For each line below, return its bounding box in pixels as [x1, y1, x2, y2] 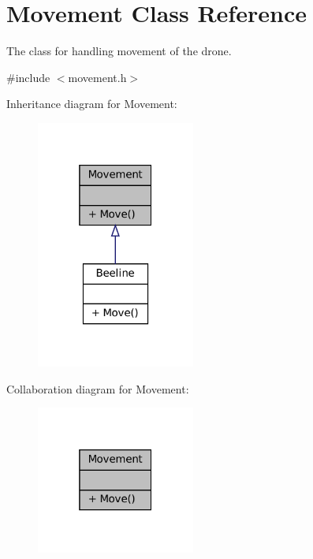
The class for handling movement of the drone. [6, 43, 232, 59]
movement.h [68, 69, 127, 85]
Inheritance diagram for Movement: [6, 95, 177, 112]
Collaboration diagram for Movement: [6, 380, 189, 397]
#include [6, 69, 50, 85]
